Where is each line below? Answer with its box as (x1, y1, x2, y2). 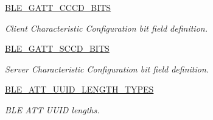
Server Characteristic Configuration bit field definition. (5, 62, 209, 75)
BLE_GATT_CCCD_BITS (5, 1, 111, 13)
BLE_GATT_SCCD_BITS (5, 42, 110, 55)
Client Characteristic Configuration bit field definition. (5, 21, 208, 34)
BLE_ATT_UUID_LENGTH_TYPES (5, 83, 154, 96)
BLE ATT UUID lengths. (5, 103, 100, 116)
